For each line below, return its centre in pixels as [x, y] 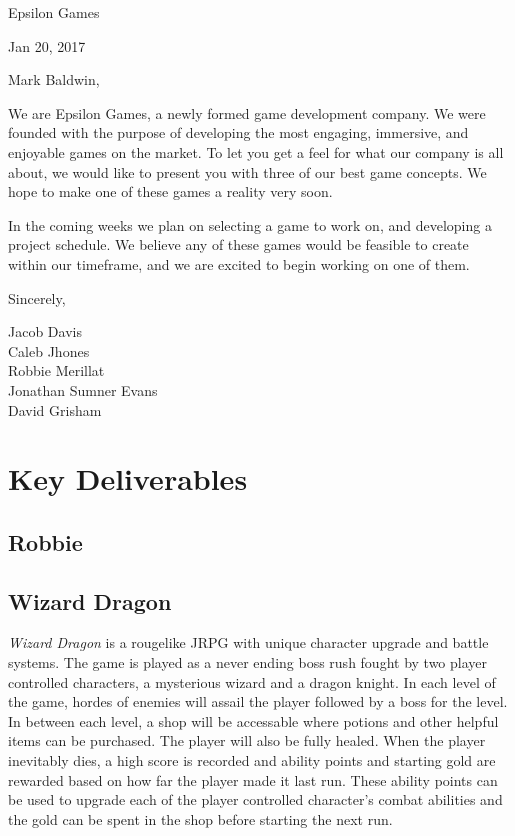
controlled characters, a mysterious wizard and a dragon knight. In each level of [252, 681]
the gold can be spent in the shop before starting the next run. [200, 818]
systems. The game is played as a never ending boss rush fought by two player [248, 662]
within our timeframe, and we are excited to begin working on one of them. [239, 263]
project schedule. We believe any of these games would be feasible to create [238, 244]
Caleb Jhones [49, 350]
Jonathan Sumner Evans [83, 389]
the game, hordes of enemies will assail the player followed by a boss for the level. [258, 701]
